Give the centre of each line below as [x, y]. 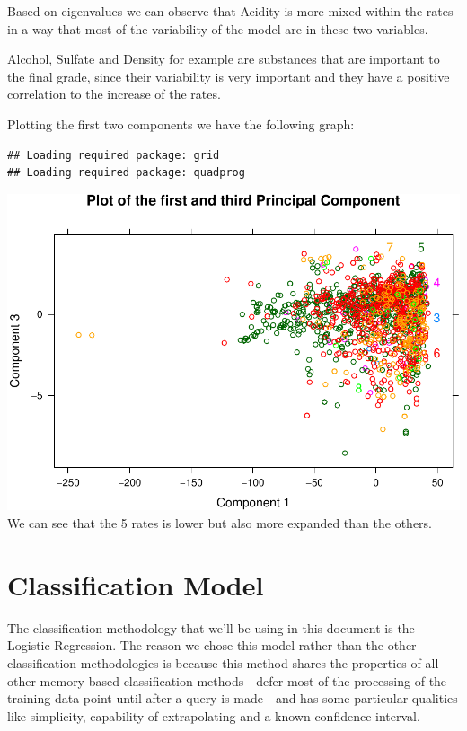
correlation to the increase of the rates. [114, 94]
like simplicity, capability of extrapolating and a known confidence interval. [214, 715]
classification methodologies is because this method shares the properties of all [223, 662]
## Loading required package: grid [114, 155]
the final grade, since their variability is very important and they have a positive [229, 76]
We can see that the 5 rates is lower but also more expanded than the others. [220, 523]
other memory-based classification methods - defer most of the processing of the [227, 680]
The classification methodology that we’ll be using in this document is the [211, 627]
